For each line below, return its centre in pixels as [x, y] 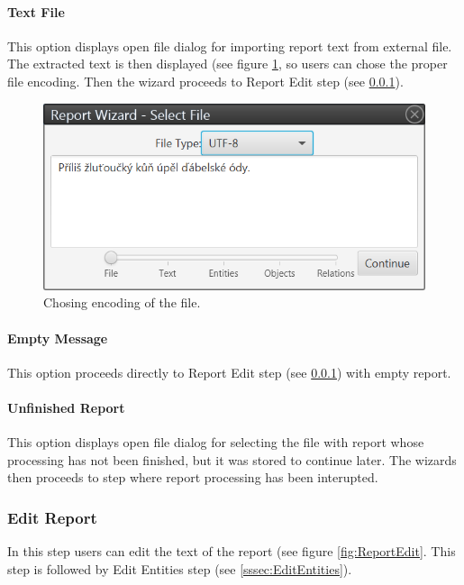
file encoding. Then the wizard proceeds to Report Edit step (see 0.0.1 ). [205, 81]
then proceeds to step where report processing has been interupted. [193, 477]
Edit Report [52, 517]
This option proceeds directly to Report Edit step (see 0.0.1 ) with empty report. [229, 372]
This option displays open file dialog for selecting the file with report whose [216, 442]
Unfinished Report [66, 407]
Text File [36, 11]
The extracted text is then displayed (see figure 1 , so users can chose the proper [227, 64]
